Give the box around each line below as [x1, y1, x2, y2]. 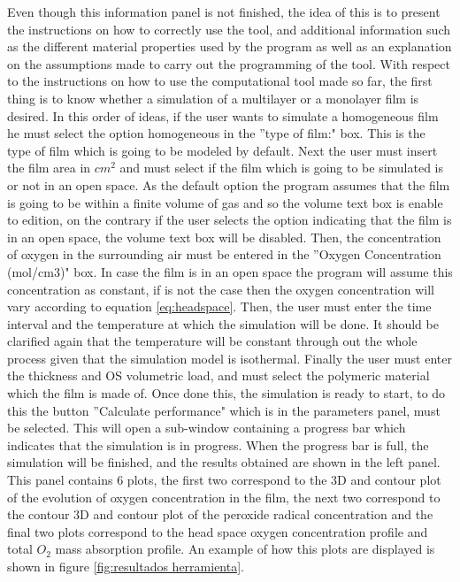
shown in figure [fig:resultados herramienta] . [7, 557, 244, 575]
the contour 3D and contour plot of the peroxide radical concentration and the [7, 505, 433, 524]
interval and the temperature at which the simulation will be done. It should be [7, 314, 439, 333]
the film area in [7, 158, 91, 177]
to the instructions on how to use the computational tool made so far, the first [7, 72, 433, 90]
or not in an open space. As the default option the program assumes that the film [7, 175, 450, 194]
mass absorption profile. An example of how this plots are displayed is [55, 540, 435, 558]
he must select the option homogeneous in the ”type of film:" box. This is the [7, 124, 425, 142]
